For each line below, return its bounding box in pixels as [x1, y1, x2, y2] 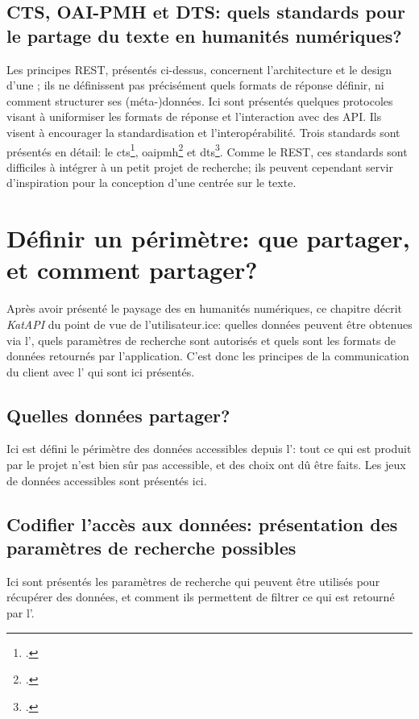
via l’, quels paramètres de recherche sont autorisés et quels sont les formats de [6, 331, 396, 348]
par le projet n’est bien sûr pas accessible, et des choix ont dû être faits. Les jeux [6, 456, 406, 473]
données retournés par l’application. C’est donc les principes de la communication [6, 347, 409, 364]
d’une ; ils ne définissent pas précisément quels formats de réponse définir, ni [6, 77, 384, 94]
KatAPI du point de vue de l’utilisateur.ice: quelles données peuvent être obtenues [6, 315, 413, 332]
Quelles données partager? [6, 402, 230, 427]
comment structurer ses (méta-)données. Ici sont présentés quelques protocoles [6, 92, 393, 109]
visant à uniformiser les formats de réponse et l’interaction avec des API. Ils [6, 108, 382, 125]
